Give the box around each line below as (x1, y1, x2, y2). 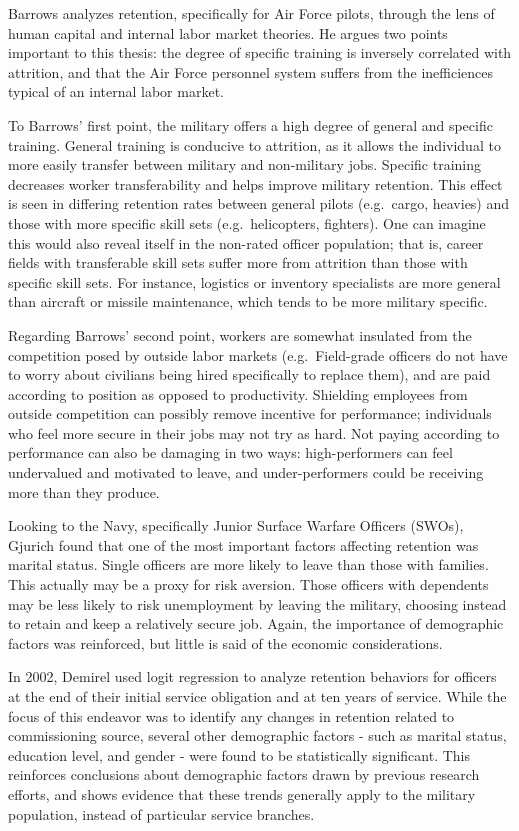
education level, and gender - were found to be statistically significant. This (8, 744, 470, 765)
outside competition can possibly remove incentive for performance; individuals (8, 403, 492, 424)
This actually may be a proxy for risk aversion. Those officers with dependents (8, 574, 489, 595)
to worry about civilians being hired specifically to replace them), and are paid (8, 364, 491, 385)
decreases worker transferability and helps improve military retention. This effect (8, 173, 503, 194)
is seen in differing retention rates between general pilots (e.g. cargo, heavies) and (8, 193, 510, 214)
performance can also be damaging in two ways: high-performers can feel (8, 442, 453, 463)
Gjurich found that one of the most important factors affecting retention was (8, 534, 479, 555)
